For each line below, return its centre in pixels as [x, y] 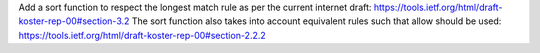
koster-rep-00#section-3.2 [74, 21]
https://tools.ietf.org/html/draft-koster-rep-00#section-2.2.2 [142, 35]
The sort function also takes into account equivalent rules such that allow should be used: [316, 21]
